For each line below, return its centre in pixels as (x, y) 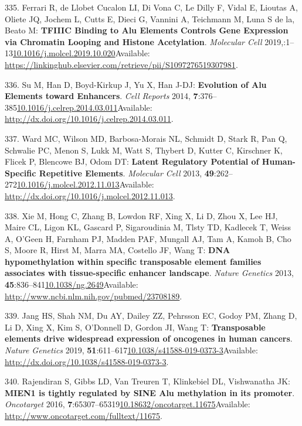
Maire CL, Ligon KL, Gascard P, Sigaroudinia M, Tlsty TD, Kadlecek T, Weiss (148, 227)
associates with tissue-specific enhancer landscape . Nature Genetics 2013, (149, 273)
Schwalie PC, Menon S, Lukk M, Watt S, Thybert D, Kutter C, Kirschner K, (144, 150)
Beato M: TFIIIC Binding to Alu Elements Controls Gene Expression (147, 30)
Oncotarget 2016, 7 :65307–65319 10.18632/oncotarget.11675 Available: (128, 404)
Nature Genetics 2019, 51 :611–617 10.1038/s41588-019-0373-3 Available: (131, 350)
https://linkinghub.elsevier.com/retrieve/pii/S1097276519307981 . (121, 64)
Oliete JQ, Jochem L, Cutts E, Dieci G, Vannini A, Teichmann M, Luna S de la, (150, 18)
